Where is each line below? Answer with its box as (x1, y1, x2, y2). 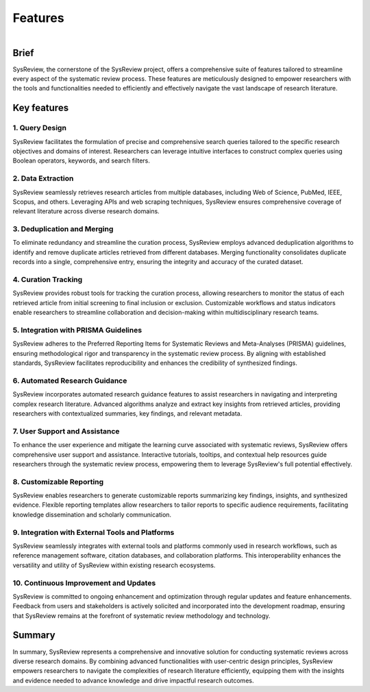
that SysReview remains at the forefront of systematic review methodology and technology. (12, 611, 271, 620)
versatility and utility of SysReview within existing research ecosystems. (12, 561, 216, 569)
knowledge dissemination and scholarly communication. (12, 510, 171, 518)
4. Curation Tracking (12, 274, 83, 284)
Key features (12, 102, 69, 114)
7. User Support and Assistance (12, 426, 120, 436)
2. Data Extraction (12, 174, 74, 183)
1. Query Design (12, 123, 66, 133)
